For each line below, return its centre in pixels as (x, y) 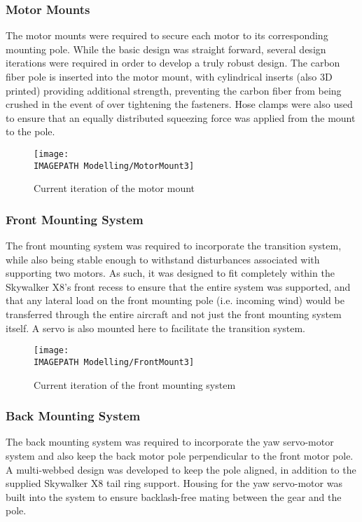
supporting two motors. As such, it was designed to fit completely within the (170, 273)
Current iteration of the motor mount (114, 188)
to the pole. (30, 131)
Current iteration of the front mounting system (135, 384)
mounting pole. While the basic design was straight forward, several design (166, 49)
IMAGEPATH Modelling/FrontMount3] (114, 362)
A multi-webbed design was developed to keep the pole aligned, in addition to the (181, 469)
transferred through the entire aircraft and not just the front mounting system (174, 314)
